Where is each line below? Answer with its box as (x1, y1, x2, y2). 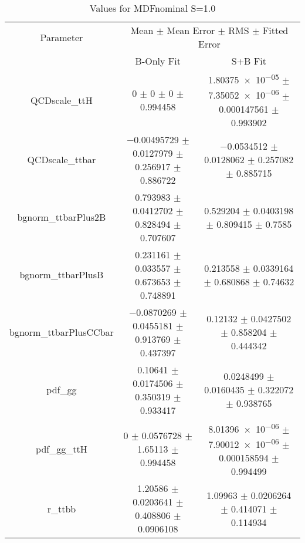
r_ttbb (47, 501, 76, 515)
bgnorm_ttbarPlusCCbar (9, 325, 114, 339)
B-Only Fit (135, 54, 181, 68)
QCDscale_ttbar (27, 153, 96, 167)
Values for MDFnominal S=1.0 (89, 1, 216, 15)
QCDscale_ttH (30, 93, 93, 107)
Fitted (262, 23, 289, 37)
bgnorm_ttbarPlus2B (17, 210, 106, 224)
